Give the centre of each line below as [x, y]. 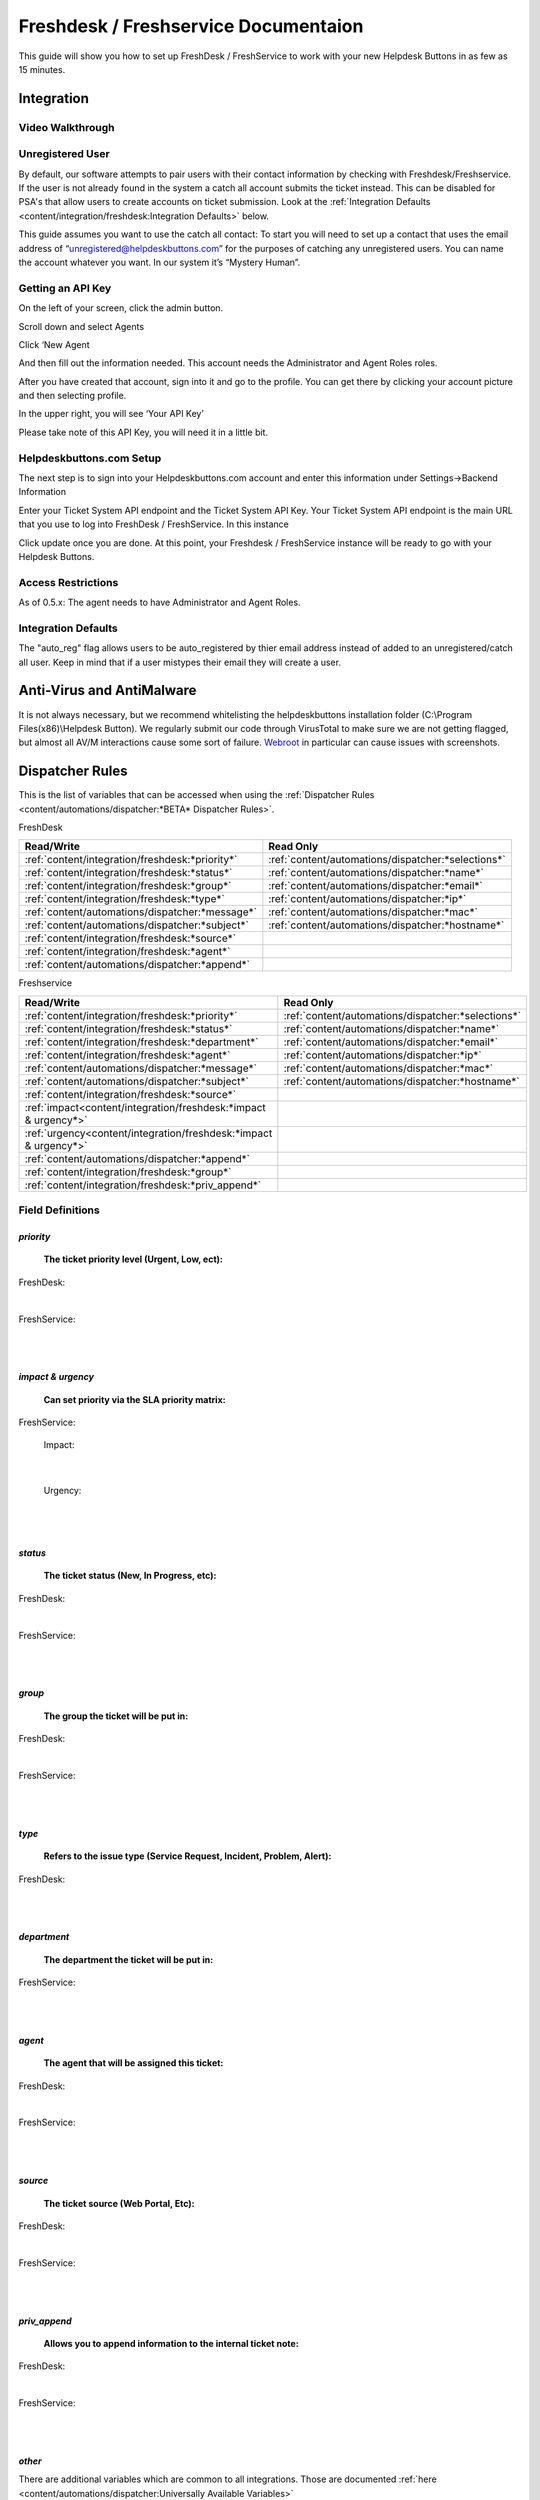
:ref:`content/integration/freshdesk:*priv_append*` [143, 1185]
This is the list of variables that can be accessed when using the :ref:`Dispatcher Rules [196, 795]
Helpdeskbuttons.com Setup [90, 458]
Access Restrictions [68, 582]
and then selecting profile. [72, 396]
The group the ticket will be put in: [116, 1716]
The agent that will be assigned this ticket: [133, 2063]
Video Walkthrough [66, 127]
